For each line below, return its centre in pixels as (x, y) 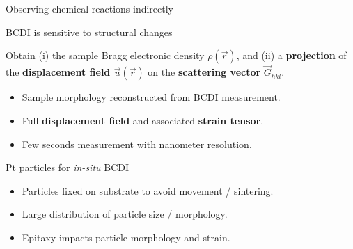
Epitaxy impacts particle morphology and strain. (126, 237)
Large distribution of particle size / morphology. (125, 214)
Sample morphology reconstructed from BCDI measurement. (151, 97)
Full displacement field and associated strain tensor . (143, 120)
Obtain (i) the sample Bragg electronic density (105, 55)
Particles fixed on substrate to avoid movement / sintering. (148, 190)
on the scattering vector (204, 72)
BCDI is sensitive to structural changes (89, 32)
